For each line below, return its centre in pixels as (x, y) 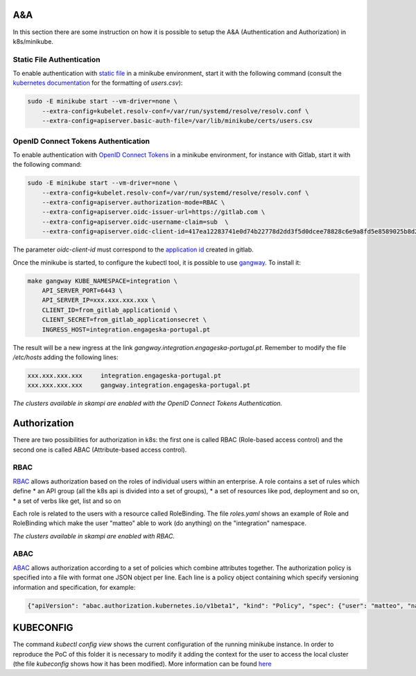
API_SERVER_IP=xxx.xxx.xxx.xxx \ (99, 300)
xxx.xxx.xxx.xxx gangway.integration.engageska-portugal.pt (139, 385)
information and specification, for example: (74, 587)
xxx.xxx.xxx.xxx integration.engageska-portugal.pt (124, 376)
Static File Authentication (57, 59)
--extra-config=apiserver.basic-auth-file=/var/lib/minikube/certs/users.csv (177, 121)
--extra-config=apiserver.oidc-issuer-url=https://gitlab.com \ (154, 212)
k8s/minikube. (33, 41)
